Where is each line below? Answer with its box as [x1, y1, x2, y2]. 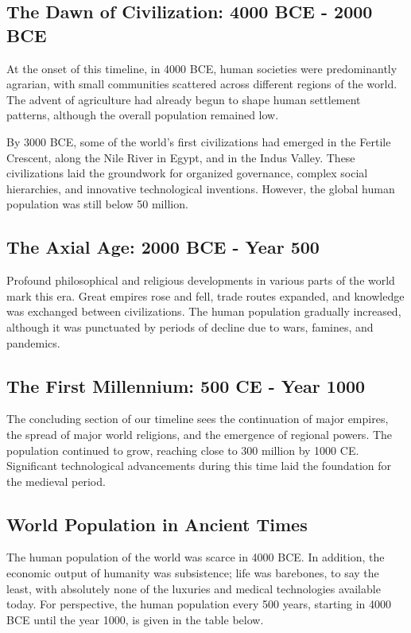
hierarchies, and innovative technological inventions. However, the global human [6, 180, 395, 196]
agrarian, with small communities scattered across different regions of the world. [6, 76, 397, 92]
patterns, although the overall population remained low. [6, 107, 279, 123]
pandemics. [6, 334, 60, 351]
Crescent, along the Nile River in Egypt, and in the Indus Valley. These [6, 149, 355, 165]
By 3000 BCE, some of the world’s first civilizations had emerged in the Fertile [6, 133, 391, 150]
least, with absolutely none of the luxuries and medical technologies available [6, 580, 381, 596]
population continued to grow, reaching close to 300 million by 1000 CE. [6, 441, 359, 458]
